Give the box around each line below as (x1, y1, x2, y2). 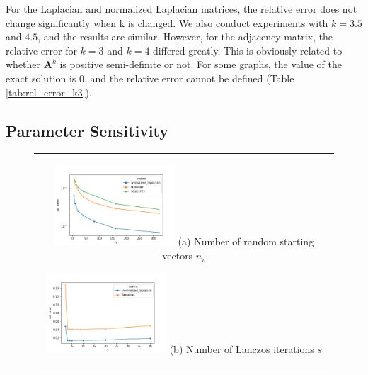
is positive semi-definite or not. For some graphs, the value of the (59, 57, 342, 72)
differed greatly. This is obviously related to (153, 43, 343, 57)
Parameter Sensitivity (6, 119, 169, 141)
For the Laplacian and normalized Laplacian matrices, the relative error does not (6, 1, 357, 16)
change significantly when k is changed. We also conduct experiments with (6, 15, 328, 30)
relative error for (6, 43, 77, 57)
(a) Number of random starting (178, 234, 314, 249)
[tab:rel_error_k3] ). (6, 84, 92, 99)
